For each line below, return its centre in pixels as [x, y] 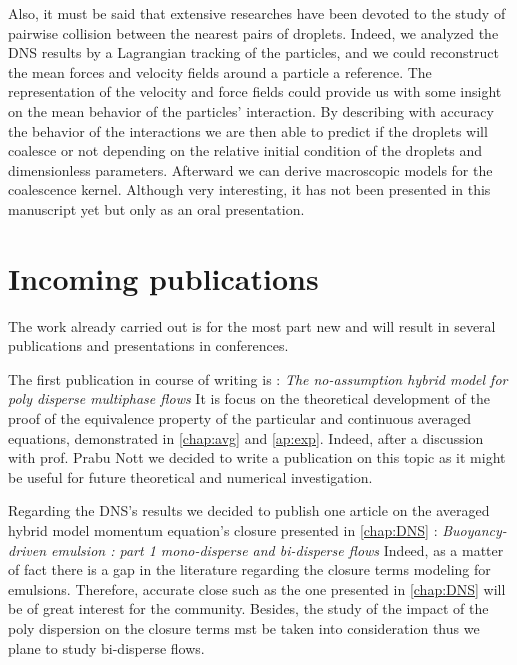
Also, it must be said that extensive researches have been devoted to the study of [257, 13]
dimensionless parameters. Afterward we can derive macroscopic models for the [250, 169]
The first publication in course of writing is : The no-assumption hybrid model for [258, 378]
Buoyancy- [474, 530]
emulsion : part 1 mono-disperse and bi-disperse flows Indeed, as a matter [277, 549]
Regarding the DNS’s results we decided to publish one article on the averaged [249, 510]
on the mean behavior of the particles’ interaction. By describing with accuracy [251, 110]
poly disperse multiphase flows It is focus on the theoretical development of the [249, 398]
